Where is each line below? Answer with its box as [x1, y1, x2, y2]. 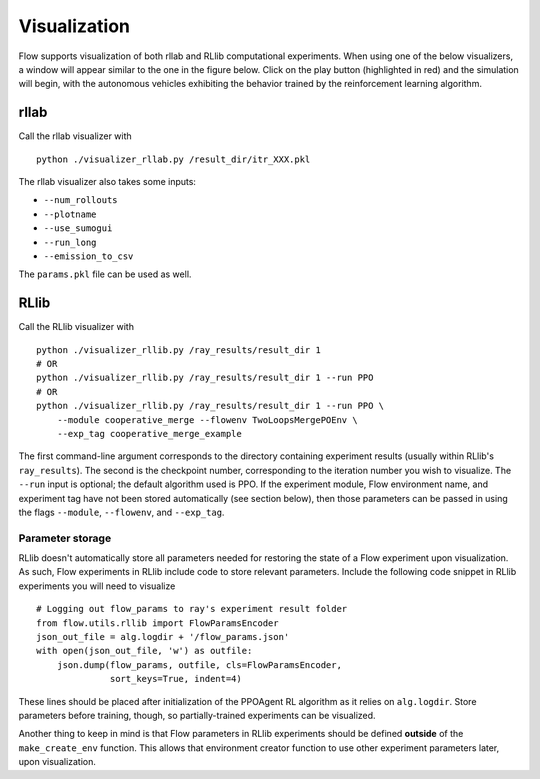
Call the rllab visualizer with [18, 130, 132, 142]
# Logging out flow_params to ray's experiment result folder [36, 603, 348, 615]
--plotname [43, 208, 97, 220]
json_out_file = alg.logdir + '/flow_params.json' [36, 631, 290, 643]
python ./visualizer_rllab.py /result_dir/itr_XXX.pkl [36, 153, 311, 165]
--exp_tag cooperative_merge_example [56, 428, 242, 439]
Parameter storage [18, 531, 112, 545]
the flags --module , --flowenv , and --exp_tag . [18, 506, 225, 518]
